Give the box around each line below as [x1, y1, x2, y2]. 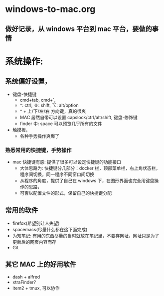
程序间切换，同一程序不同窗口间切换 [19, 171, 95, 177]
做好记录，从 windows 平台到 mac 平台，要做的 [5, 24, 152, 33]
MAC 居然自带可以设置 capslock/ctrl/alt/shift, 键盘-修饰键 [19, 114, 138, 120]
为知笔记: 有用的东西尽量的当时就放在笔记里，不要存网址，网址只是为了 [12, 233, 160, 239]
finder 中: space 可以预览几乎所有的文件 [19, 121, 102, 127]
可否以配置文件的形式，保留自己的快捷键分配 [19, 190, 112, 196]
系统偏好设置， [5, 77, 51, 86]
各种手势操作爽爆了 [19, 133, 60, 139]
